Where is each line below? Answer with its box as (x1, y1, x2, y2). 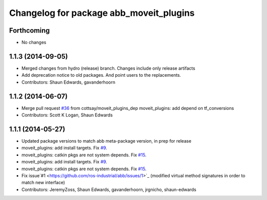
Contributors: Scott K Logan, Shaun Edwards (21, 112, 113, 118)
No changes (21, 40, 46, 46)
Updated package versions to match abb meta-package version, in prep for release (21, 138, 191, 144)
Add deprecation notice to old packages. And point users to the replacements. (21, 72, 181, 78)
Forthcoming (9, 26, 50, 35)
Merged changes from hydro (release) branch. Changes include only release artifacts (21, 65, 195, 71)
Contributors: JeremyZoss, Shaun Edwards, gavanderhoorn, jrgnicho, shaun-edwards (21, 186, 196, 193)
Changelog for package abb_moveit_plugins (9, 7, 195, 18)
